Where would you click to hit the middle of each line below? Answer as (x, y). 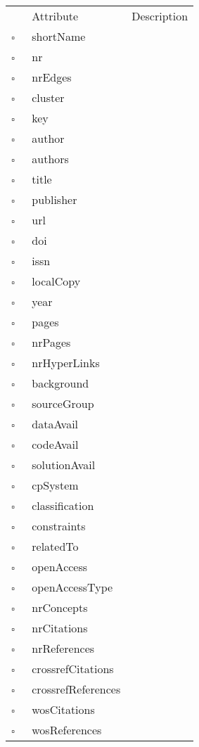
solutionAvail (64, 465)
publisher (54, 199)
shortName (59, 36)
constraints (59, 526)
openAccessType (72, 587)
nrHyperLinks (66, 363)
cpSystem (55, 485)
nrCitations (60, 628)
